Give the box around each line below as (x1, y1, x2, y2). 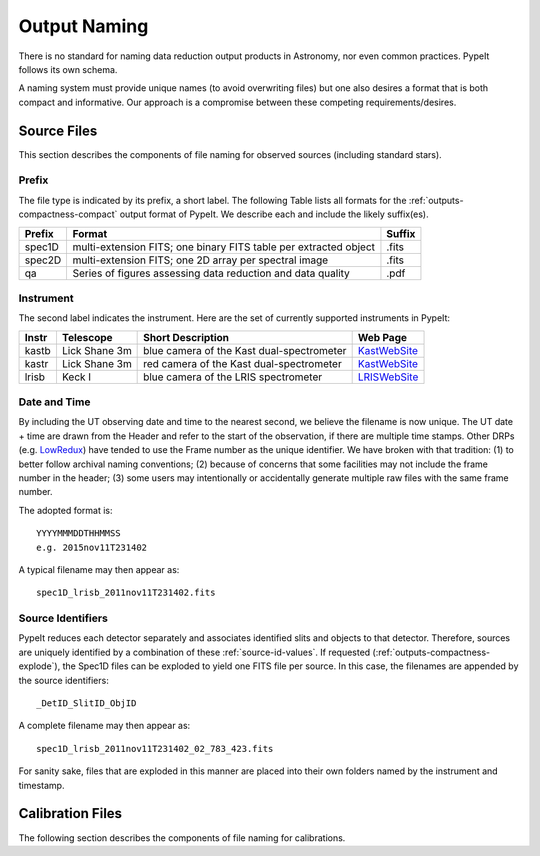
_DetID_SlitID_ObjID (36, 698, 137, 709)
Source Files (18, 122, 98, 139)
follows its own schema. (18, 63, 118, 75)
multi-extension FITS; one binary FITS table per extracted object (72, 240, 375, 254)
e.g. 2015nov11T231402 (36, 541, 148, 553)
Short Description (143, 330, 230, 344)
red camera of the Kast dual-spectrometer (143, 356, 342, 370)
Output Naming (18, 15, 149, 37)
